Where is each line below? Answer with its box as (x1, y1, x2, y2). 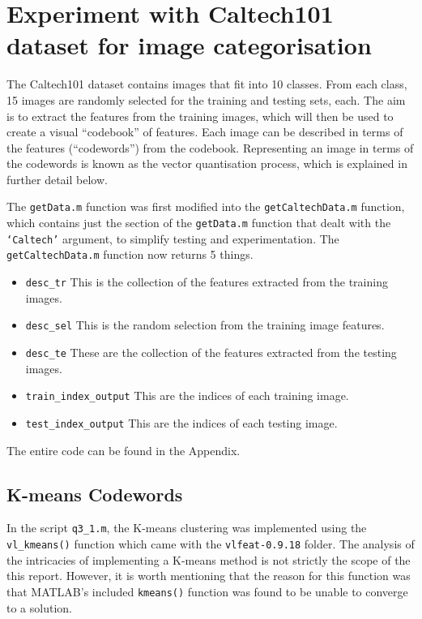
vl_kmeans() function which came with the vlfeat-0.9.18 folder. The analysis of (6, 535, 415, 552)
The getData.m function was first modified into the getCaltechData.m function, (6, 198, 405, 215)
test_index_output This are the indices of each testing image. (25, 414, 338, 431)
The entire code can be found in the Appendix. (6, 441, 241, 458)
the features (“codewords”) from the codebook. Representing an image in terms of (6, 139, 414, 156)
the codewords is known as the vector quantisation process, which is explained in (6, 155, 407, 172)
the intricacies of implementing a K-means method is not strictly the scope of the (6, 551, 411, 568)
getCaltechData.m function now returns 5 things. (6, 246, 254, 263)
